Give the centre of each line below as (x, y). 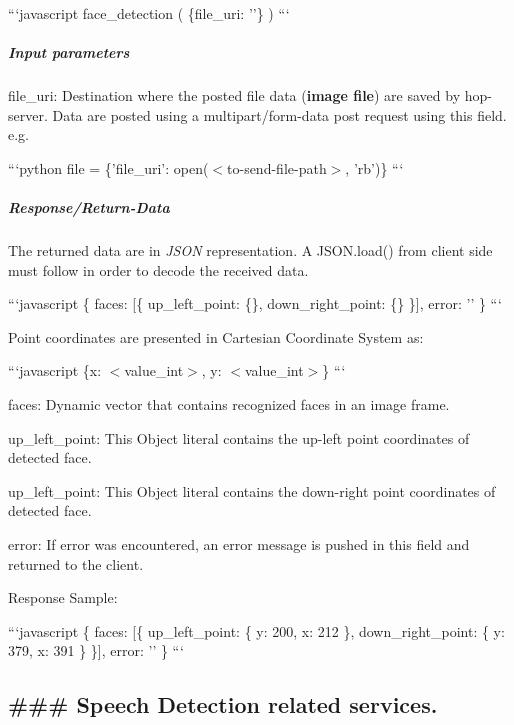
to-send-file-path (277, 167)
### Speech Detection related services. (223, 704)
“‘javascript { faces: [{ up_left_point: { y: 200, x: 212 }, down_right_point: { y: (256, 630)
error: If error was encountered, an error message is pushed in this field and (239, 544)
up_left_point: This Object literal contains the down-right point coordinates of (252, 490)
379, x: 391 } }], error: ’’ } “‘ (96, 650)
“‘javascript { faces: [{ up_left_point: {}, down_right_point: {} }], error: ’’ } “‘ (255, 303)
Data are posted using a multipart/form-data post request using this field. (279, 114)
